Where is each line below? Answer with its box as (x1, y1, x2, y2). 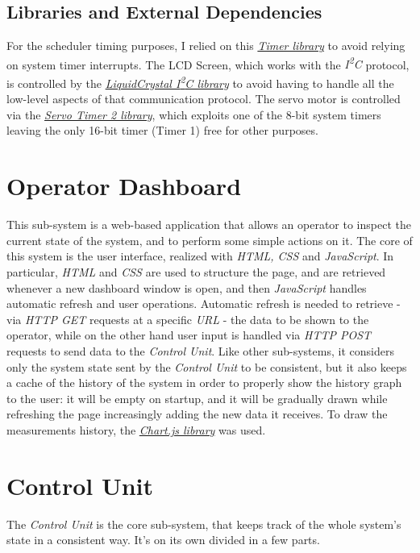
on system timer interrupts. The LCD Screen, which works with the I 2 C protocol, (6, 53, 410, 73)
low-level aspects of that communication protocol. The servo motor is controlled (6, 90, 401, 107)
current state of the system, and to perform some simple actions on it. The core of (6, 231, 413, 248)
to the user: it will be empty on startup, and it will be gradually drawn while (6, 389, 388, 406)
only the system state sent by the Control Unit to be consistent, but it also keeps (6, 358, 407, 375)
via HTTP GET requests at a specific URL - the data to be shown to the (6, 310, 369, 327)
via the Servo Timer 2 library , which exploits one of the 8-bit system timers (6, 106, 381, 123)
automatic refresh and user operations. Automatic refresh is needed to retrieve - (6, 295, 401, 312)
